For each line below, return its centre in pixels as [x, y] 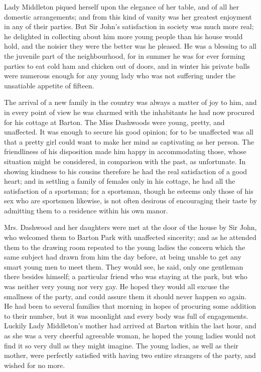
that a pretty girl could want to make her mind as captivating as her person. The [129, 141]
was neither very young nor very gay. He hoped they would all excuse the [117, 286]
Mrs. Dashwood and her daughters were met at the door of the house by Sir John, [130, 227]
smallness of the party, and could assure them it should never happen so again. [125, 296]
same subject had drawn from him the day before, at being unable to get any [123, 257]
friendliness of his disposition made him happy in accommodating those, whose [125, 151]
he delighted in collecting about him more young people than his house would [123, 36]
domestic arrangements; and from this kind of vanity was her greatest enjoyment [128, 16]
